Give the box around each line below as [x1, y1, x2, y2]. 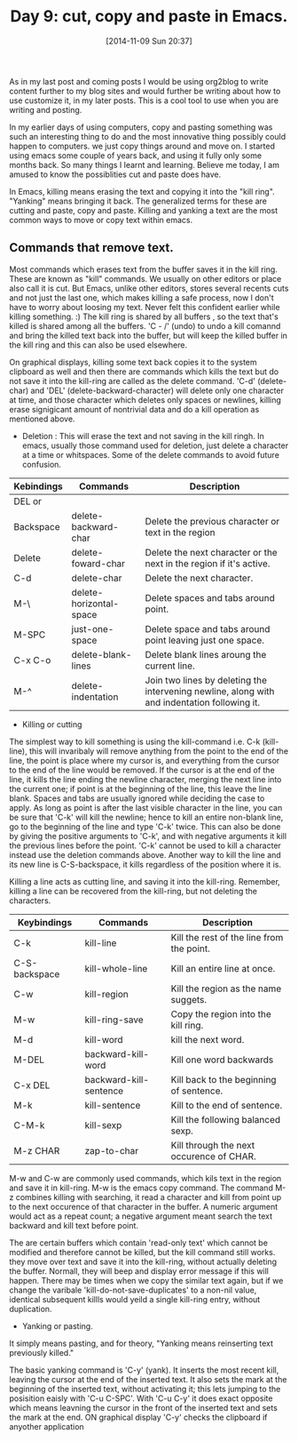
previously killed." [9, 1347, 74, 1357]
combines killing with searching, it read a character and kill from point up [15, 1191, 282, 1202]
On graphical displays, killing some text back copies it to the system [9, 356, 257, 367]
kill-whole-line [84, 962, 148, 974]
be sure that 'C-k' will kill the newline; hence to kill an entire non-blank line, [9, 812, 284, 822]
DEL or [13, 495, 43, 508]
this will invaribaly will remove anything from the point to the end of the [29, 745, 289, 757]
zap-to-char [84, 1144, 139, 1157]
